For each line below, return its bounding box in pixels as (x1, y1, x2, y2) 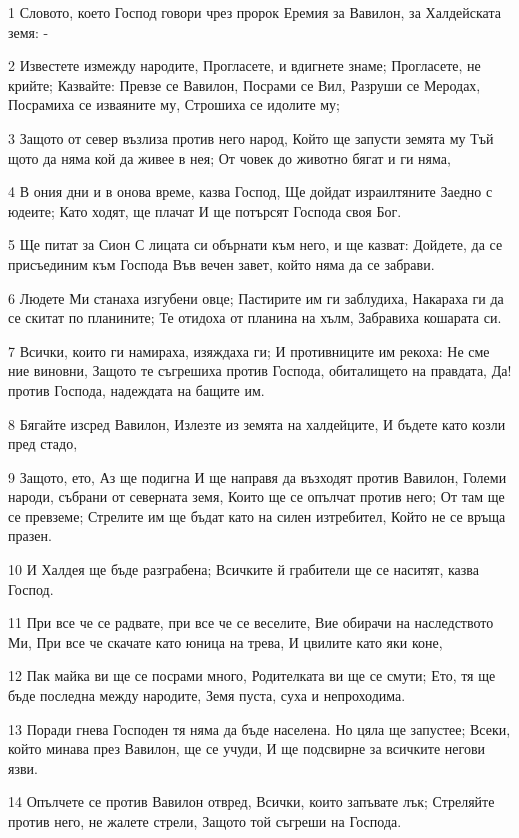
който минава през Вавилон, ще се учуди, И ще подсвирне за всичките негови (8, 738, 486, 759)
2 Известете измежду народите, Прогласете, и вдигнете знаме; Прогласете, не (8, 55, 481, 76)
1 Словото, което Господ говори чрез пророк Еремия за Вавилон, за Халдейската (8, 2, 501, 22)
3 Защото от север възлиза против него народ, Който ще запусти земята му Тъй (8, 127, 494, 148)
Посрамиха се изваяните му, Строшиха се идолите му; (8, 94, 341, 115)
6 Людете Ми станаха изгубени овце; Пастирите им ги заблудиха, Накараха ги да (8, 287, 504, 308)
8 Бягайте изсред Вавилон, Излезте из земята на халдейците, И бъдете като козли (8, 413, 506, 434)
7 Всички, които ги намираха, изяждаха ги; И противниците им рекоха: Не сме (8, 340, 490, 361)
